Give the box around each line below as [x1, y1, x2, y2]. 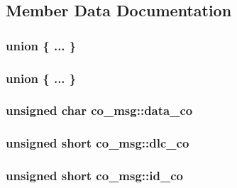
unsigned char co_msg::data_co [6, 101, 193, 119]
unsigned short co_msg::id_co [6, 167, 183, 184]
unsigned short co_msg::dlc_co [6, 134, 189, 152]
